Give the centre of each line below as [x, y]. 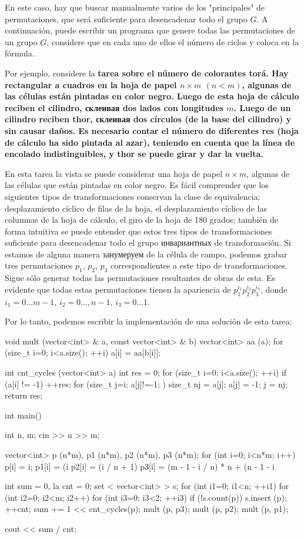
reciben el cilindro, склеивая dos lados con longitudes [114, 107]
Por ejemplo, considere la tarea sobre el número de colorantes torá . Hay [147, 73]
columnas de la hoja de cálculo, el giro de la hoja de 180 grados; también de [141, 220]
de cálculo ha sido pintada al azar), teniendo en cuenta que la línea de [150, 142]
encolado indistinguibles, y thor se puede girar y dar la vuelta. [134, 154]
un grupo [21, 41]
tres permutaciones [39, 265]
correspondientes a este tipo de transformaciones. [199, 265]
